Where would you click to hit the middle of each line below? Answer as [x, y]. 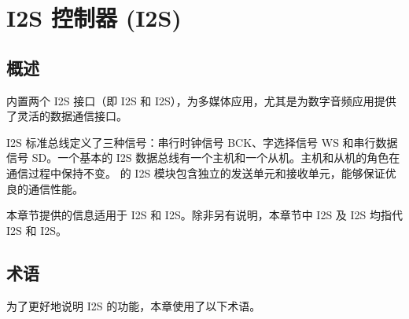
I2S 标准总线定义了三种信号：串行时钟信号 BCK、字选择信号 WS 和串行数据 [202, 142]
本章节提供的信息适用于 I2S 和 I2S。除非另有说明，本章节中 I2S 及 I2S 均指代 [204, 215]
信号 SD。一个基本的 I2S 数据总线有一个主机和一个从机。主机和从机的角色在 [203, 158]
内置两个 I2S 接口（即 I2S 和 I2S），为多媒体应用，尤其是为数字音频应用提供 [201, 100]
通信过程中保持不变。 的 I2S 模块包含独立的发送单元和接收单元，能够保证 [196, 172]
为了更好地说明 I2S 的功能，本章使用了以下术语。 [134, 305]
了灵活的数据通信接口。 [67, 116]
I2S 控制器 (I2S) [94, 18]
